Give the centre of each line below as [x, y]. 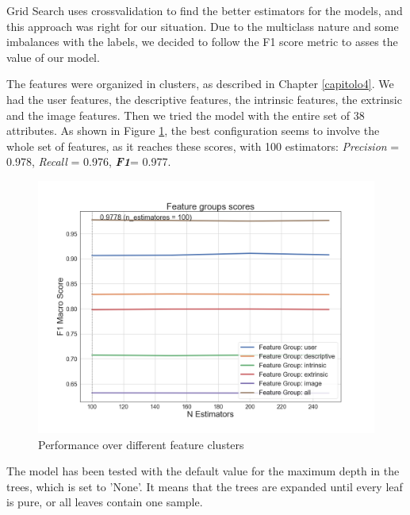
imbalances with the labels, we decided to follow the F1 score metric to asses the [202, 42]
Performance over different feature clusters [141, 444]
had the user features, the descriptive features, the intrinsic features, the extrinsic [204, 99]
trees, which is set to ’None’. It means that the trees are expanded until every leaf [205, 486]
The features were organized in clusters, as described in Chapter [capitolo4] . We [200, 84]
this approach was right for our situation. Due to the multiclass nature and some [203, 26]
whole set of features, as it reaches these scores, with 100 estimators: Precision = [203, 146]
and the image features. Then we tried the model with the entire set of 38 [186, 115]
